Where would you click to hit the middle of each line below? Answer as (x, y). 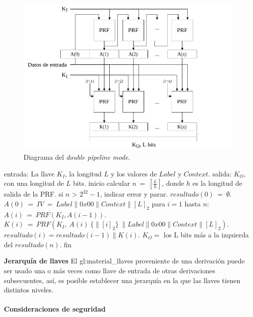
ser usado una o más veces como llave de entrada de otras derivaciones (110, 270)
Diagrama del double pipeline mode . (77, 157)
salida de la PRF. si (34, 194)
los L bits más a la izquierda (206, 235)
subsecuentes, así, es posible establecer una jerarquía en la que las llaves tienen (122, 280)
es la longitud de (217, 183)
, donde (173, 183)
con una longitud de (34, 183)
